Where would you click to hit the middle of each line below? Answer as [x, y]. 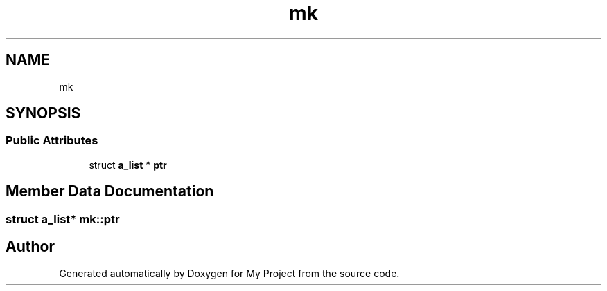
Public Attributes [52, 141]
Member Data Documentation [110, 191]
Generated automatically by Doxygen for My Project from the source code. [229, 273]
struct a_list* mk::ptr [63, 219]
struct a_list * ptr [128, 165]
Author [30, 247]
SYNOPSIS [43, 113]
